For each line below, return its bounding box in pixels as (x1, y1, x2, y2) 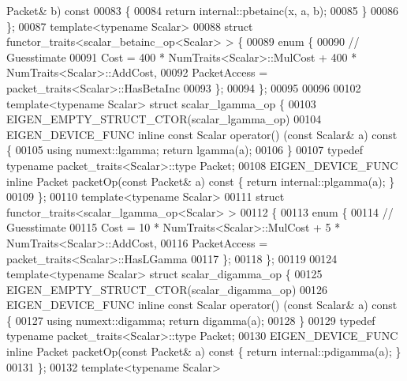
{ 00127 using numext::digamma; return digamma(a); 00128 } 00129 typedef (6, 311, 375, 328)
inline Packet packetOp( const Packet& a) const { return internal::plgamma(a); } (6, 172, 395, 189)
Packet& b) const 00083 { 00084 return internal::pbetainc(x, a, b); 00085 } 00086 (6, 2, 399, 18)
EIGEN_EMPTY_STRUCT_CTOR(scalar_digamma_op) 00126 (6, 281, 328, 297)
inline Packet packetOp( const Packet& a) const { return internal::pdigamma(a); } (6, 343, 401, 360)
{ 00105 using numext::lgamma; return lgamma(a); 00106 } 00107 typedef (6, 141, 364, 158)
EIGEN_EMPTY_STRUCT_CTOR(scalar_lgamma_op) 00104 (6, 111, 322, 127)
